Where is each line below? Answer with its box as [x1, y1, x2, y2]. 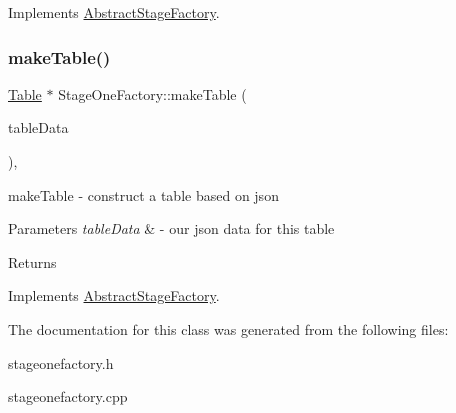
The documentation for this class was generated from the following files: [8, 318, 449, 339]
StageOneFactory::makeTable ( [58, 83, 247, 104]
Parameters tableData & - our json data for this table [8, 218, 335, 239]
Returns [8, 251, 57, 272]
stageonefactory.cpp [8, 386, 128, 407]
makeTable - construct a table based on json [8, 184, 279, 205]
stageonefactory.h [8, 352, 114, 373]
